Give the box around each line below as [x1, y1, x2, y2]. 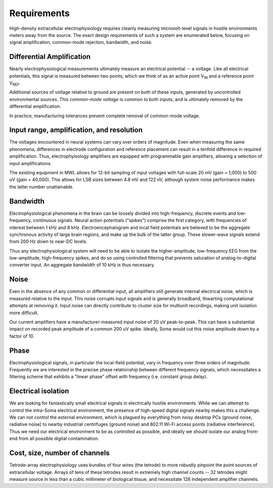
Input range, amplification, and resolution [9, 126, 143, 134]
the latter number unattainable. [9, 183, 74, 189]
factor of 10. [9, 333, 35, 339]
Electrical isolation [9, 387, 69, 396]
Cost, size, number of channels [9, 449, 110, 457]
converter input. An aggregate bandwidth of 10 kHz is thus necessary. [9, 262, 155, 268]
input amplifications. [9, 160, 52, 166]
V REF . [9, 80, 21, 87]
